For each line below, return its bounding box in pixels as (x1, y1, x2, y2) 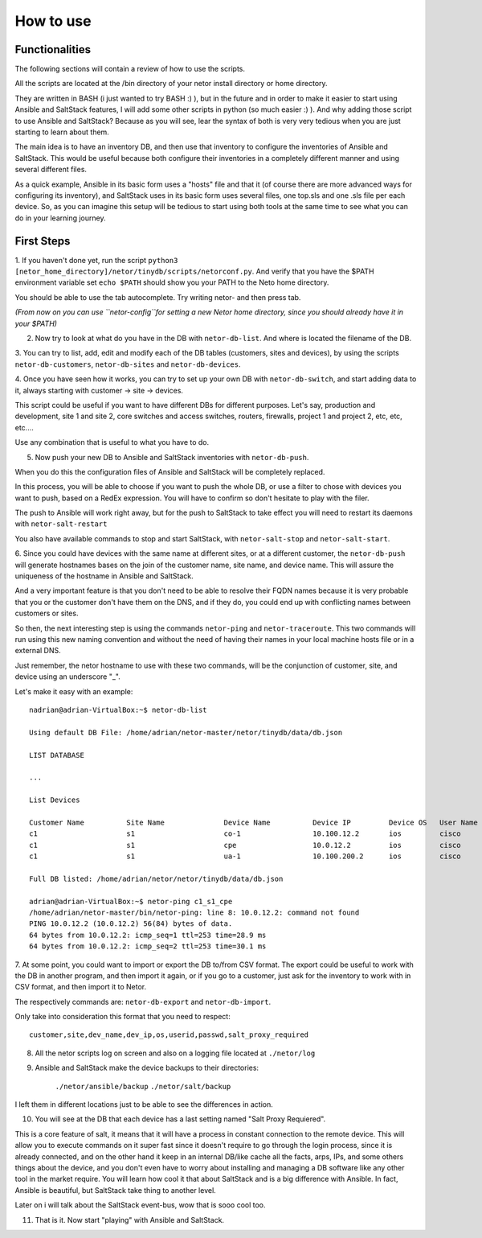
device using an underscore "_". (14, 672, 120, 681)
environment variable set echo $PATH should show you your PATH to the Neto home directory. (14, 278, 329, 287)
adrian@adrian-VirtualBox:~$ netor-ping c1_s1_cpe (29, 897, 233, 906)
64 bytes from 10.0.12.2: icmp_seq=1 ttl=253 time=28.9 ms (29, 930, 267, 940)
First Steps (14, 234, 71, 248)
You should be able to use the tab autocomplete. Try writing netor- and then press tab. (14, 292, 301, 302)
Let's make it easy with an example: (14, 686, 133, 696)
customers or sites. (14, 608, 79, 619)
